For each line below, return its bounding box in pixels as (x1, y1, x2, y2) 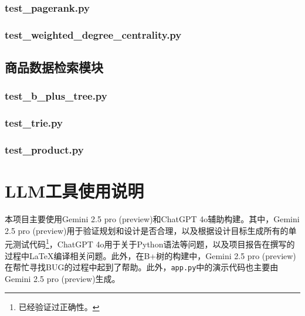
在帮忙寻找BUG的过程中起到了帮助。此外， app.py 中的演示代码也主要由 (5, 261, 279, 273)
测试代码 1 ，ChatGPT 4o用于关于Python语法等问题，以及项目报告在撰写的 (12, 236, 295, 250)
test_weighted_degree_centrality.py (5, 27, 182, 42)
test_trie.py (5, 115, 63, 130)
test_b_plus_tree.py (5, 89, 107, 103)
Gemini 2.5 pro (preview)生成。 (5, 272, 120, 284)
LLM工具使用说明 (5, 179, 144, 203)
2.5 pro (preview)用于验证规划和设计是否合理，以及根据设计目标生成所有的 (5, 224, 289, 236)
